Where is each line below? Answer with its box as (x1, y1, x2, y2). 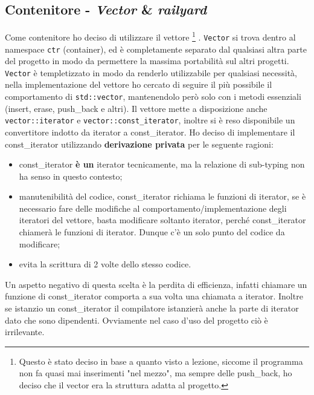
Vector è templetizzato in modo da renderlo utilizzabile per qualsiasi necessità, (5, 66, 297, 79)
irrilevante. (5, 325, 45, 338)
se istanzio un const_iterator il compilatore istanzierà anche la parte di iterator (5, 302, 299, 315)
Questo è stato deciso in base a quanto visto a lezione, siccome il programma (19, 354, 303, 367)
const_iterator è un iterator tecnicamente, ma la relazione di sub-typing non (19, 158, 305, 171)
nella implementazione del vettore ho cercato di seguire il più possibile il (5, 78, 272, 91)
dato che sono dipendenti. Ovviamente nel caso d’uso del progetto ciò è (5, 313, 268, 326)
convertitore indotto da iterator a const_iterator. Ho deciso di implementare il (5, 125, 295, 138)
